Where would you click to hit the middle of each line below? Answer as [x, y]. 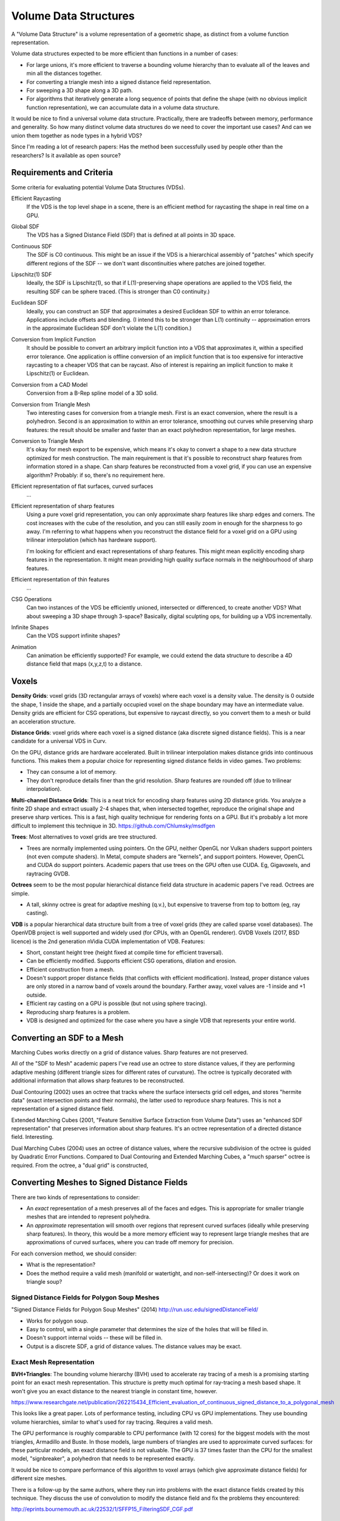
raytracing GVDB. [48, 874]
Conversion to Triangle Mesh [47, 441]
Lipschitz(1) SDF [32, 274]
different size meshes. [39, 1478]
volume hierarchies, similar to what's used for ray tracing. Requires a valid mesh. [112, 1422]
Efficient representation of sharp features [63, 506]
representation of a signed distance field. [63, 1109]
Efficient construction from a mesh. [70, 969]
